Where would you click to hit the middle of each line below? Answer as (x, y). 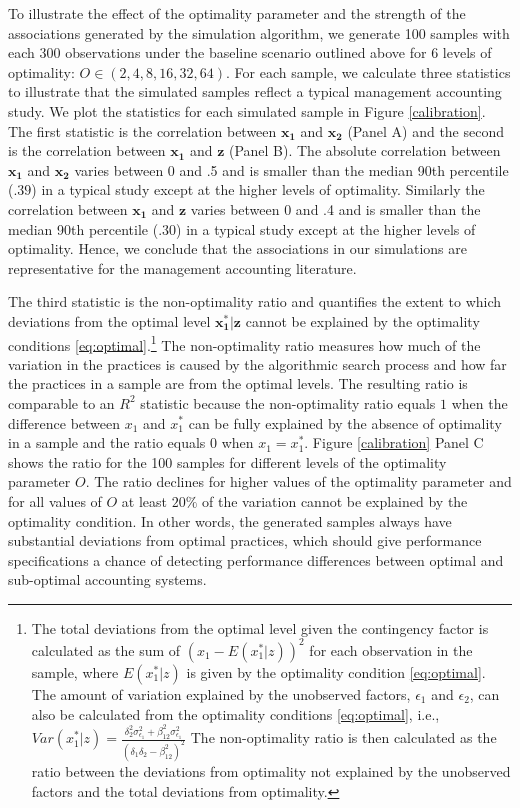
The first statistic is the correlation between (142, 130)
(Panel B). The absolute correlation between (364, 150)
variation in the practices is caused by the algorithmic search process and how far (257, 363)
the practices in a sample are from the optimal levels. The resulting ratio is (238, 383)
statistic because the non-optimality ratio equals (288, 402)
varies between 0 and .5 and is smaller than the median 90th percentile (291, 169)
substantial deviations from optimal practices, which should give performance (245, 540)
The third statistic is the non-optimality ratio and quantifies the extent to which (255, 301)
